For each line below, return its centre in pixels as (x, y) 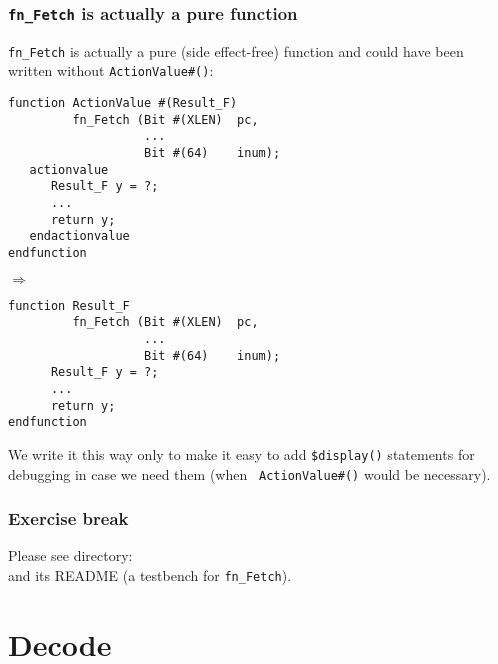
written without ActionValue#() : (111, 70)
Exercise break (68, 518)
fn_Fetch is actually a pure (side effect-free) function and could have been (236, 50)
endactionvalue (79, 236)
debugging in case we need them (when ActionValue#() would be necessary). (249, 473)
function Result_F (69, 305)
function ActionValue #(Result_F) (123, 103)
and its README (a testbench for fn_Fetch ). (150, 575)
